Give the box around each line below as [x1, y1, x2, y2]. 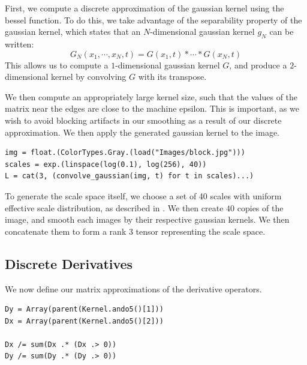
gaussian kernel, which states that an [5, 25, 141, 38]
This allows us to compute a [5, 58, 109, 71]
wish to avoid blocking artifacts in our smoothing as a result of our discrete [5, 113, 282, 126]
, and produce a [229, 58, 287, 71]
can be [269, 25, 294, 38]
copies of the [237, 201, 284, 214]
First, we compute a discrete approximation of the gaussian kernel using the [5, 2, 284, 14]
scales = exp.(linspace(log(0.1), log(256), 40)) [5, 160, 207, 169]
